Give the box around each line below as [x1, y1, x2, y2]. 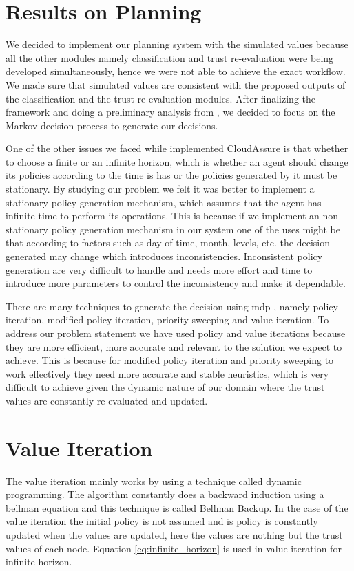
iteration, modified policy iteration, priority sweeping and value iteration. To [6, 312, 329, 327]
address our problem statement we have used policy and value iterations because [6, 326, 346, 340]
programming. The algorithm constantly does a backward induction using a [6, 487, 324, 502]
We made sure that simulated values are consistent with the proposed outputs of [6, 77, 346, 91]
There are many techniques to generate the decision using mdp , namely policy [6, 299, 338, 313]
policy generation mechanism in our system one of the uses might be [51, 222, 340, 236]
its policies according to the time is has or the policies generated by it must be [6, 168, 337, 182]
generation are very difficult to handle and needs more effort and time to [6, 262, 313, 277]
